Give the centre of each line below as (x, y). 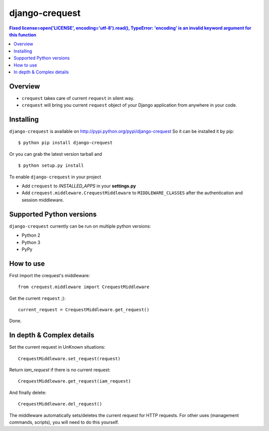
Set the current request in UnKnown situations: (57, 347)
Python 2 (31, 235)
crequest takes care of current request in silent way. (78, 98)
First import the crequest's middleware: (50, 275)
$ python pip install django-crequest (66, 143)
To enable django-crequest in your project (55, 177)
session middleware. (43, 200)
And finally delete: (28, 393)
